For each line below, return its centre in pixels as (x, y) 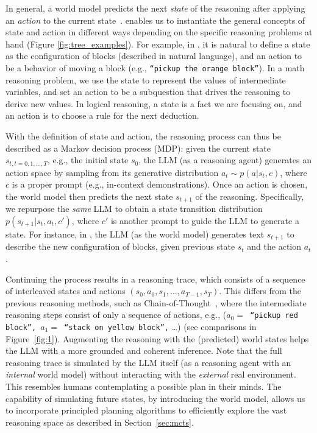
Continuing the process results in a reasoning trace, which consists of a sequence (155, 279)
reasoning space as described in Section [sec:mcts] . (100, 422)
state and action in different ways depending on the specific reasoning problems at (159, 32)
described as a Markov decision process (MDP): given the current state (138, 148)
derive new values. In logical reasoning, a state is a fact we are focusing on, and (154, 103)
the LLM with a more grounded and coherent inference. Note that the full (144, 350)
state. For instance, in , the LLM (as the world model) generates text (135, 234)
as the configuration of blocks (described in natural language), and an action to (154, 56)
